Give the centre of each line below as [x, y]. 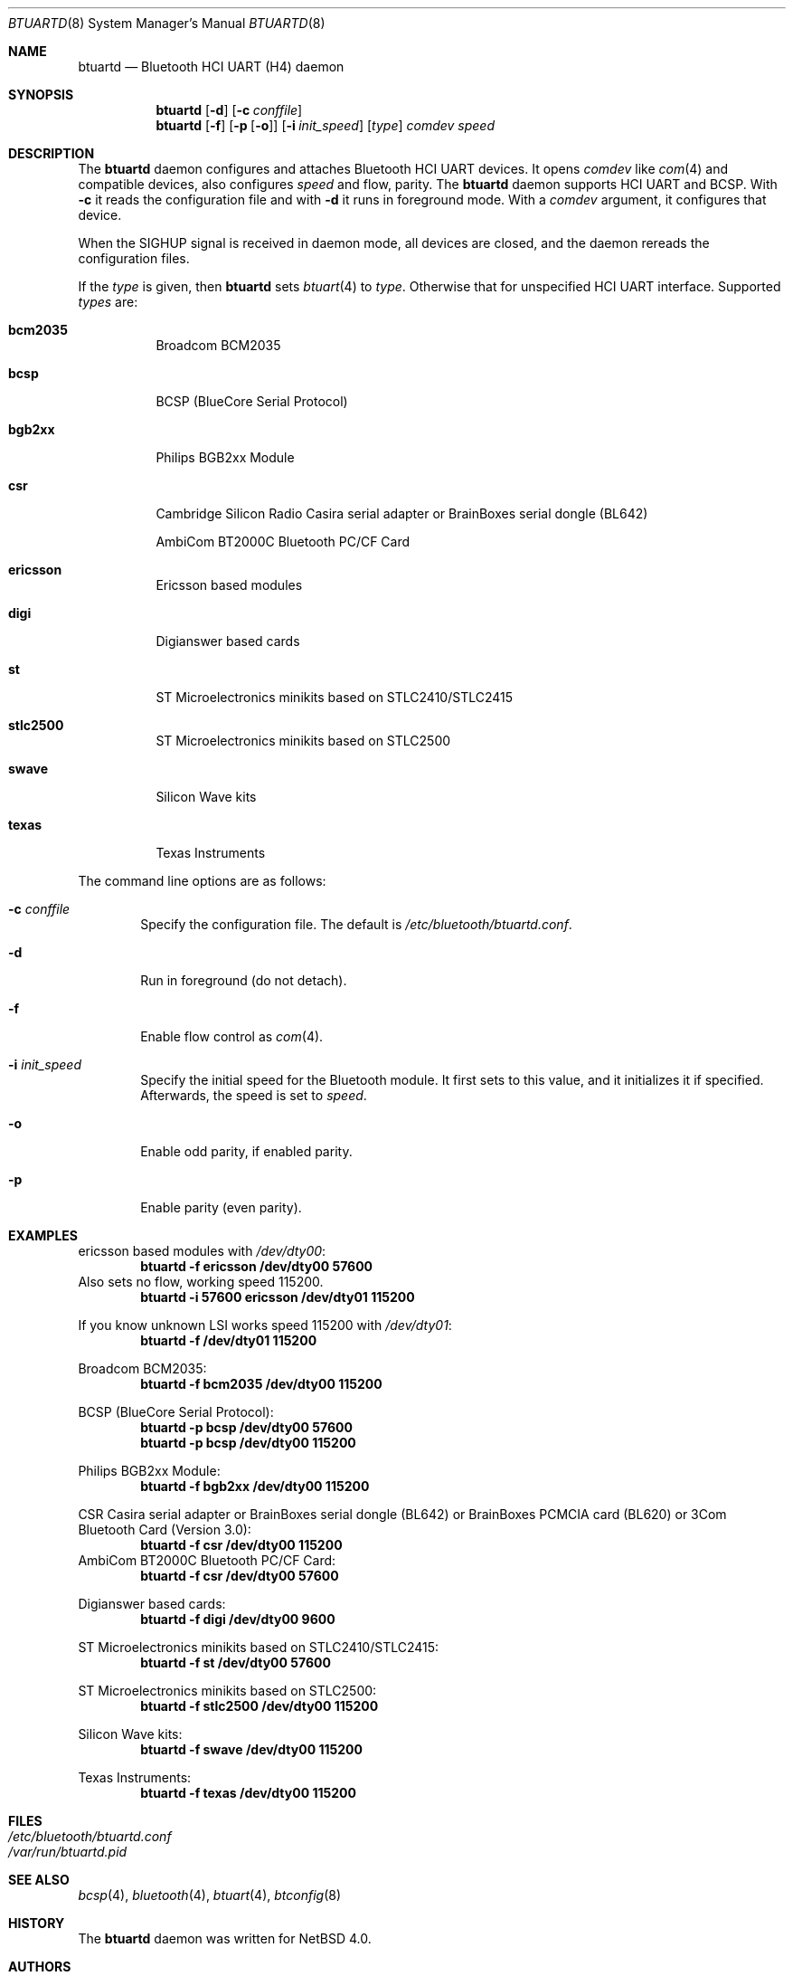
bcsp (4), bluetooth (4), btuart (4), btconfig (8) [210, 1895]
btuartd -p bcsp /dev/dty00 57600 [246, 1427]
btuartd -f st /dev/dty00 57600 [236, 1662]
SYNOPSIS [41, 95]
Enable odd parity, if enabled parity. [246, 1151]
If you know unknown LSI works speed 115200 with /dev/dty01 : [265, 1325]
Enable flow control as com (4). [232, 1036]
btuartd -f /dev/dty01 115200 [229, 1340]
